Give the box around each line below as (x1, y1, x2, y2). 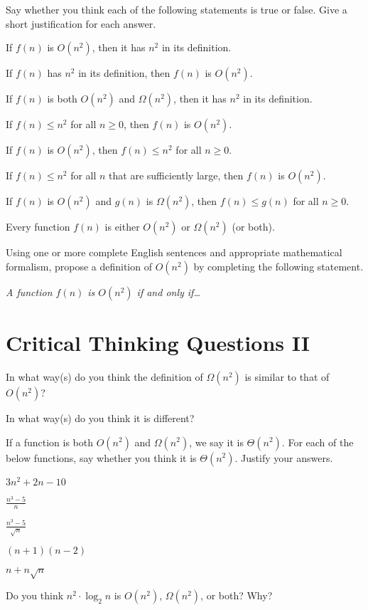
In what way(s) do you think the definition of (6, 369, 203, 384)
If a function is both (6, 434, 93, 449)
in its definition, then (78, 65, 171, 80)
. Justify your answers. (234, 450, 333, 465)
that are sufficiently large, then (109, 168, 244, 183)
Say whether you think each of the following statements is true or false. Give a (6, 2, 347, 16)
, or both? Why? (200, 588, 273, 603)
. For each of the (281, 434, 354, 449)
